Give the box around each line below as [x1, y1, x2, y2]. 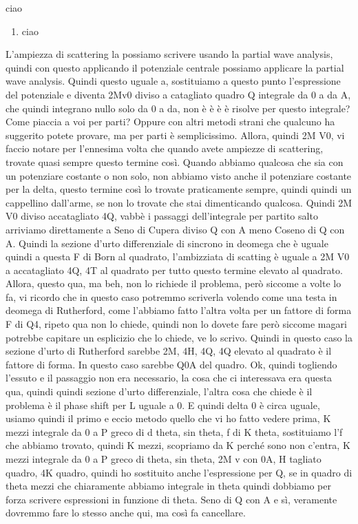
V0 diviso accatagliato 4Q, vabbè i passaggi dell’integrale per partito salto [6, 209, 318, 223]
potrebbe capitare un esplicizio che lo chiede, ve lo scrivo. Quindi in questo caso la [6, 330, 353, 344]
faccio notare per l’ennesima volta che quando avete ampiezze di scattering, [6, 141, 324, 156]
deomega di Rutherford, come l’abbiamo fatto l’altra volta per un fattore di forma [6, 303, 352, 317]
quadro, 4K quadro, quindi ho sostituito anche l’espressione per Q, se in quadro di [6, 465, 352, 479]
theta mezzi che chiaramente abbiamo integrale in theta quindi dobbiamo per [6, 479, 332, 493]
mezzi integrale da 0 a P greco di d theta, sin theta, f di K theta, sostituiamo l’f [6, 424, 343, 439]
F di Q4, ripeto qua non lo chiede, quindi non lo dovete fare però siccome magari [6, 317, 347, 331]
